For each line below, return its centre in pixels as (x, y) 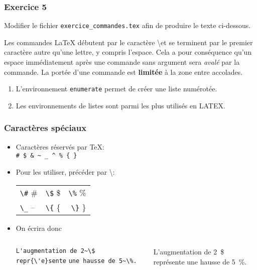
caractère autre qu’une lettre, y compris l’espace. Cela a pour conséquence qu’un (128, 52)
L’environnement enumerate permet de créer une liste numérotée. (116, 89)
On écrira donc (39, 228)
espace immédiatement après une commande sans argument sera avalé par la (122, 62)
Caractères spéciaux (45, 128)
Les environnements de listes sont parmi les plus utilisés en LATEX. (120, 105)
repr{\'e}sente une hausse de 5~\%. (76, 261)
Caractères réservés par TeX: (60, 146)
